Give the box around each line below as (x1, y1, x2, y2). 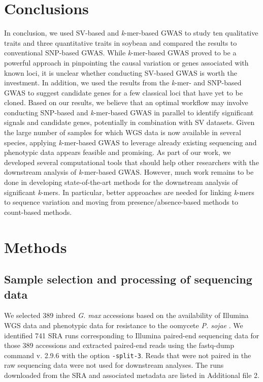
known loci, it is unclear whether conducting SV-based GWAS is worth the (4, 67, 237, 78)
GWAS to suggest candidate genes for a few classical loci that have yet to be (4, 87, 243, 98)
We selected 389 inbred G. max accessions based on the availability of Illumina (4, 310, 249, 321)
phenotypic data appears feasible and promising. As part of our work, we (4, 147, 231, 157)
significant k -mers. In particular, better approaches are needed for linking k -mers (4, 186, 254, 197)
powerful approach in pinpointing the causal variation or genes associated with (4, 57, 249, 68)
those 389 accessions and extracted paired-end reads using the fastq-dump (4, 340, 234, 351)
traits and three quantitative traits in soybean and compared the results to (4, 37, 237, 48)
